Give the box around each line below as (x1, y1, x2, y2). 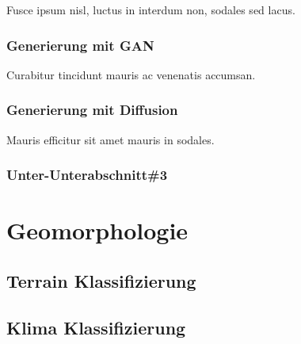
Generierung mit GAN (6, 35, 154, 55)
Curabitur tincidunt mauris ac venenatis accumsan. (6, 66, 256, 82)
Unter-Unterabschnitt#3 (6, 165, 168, 185)
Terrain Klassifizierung (6, 268, 196, 292)
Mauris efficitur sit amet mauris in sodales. (6, 131, 215, 147)
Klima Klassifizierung (6, 315, 186, 339)
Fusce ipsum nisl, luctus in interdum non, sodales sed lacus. (6, 2, 295, 17)
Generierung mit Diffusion (6, 100, 178, 120)
